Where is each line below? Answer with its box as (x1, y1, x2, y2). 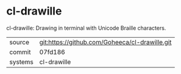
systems (9, 58, 34, 66)
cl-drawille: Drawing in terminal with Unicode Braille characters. (6, 24, 166, 32)
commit (9, 47, 31, 56)
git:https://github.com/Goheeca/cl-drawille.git (39, 38, 172, 46)
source (9, 38, 29, 46)
